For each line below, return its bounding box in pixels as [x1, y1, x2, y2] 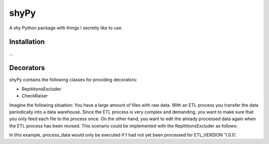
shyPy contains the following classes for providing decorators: [9, 77, 137, 83]
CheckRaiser [21, 93, 48, 99]
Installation [9, 38, 45, 46]
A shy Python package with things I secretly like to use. [9, 25, 123, 31]
